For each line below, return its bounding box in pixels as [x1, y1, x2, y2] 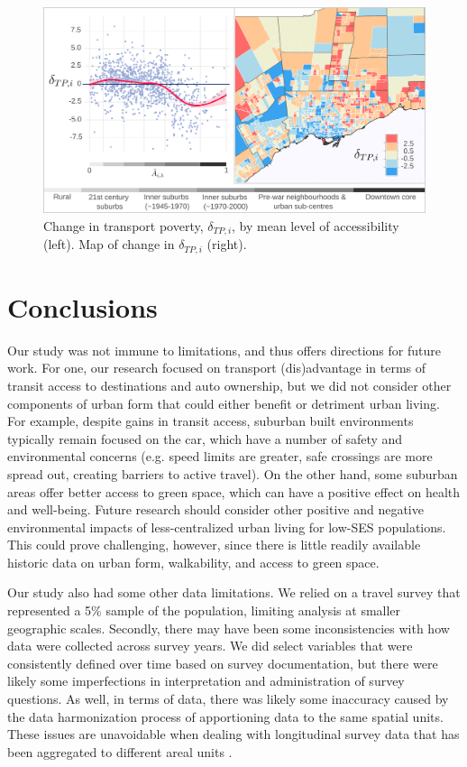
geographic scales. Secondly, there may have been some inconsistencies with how [7, 618, 450, 637]
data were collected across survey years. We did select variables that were [7, 636, 413, 655]
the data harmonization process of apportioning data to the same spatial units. [7, 707, 444, 725]
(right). [206, 235, 247, 254]
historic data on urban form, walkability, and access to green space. [7, 552, 380, 571]
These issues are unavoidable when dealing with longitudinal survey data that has [7, 725, 460, 744]
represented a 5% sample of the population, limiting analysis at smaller [7, 601, 401, 620]
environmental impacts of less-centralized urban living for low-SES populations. [7, 517, 446, 536]
